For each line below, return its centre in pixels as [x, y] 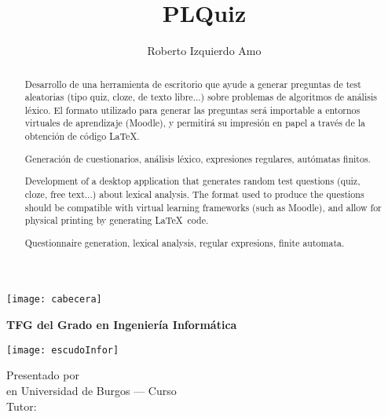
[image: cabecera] [54, 300]
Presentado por [43, 375]
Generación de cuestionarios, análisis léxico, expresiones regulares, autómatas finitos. [198, 158]
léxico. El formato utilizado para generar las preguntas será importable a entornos [192, 110]
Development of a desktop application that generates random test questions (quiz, [192, 181]
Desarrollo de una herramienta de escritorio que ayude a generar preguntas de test [193, 84]
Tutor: [22, 406]
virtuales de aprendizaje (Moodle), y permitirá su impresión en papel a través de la [195, 123]
